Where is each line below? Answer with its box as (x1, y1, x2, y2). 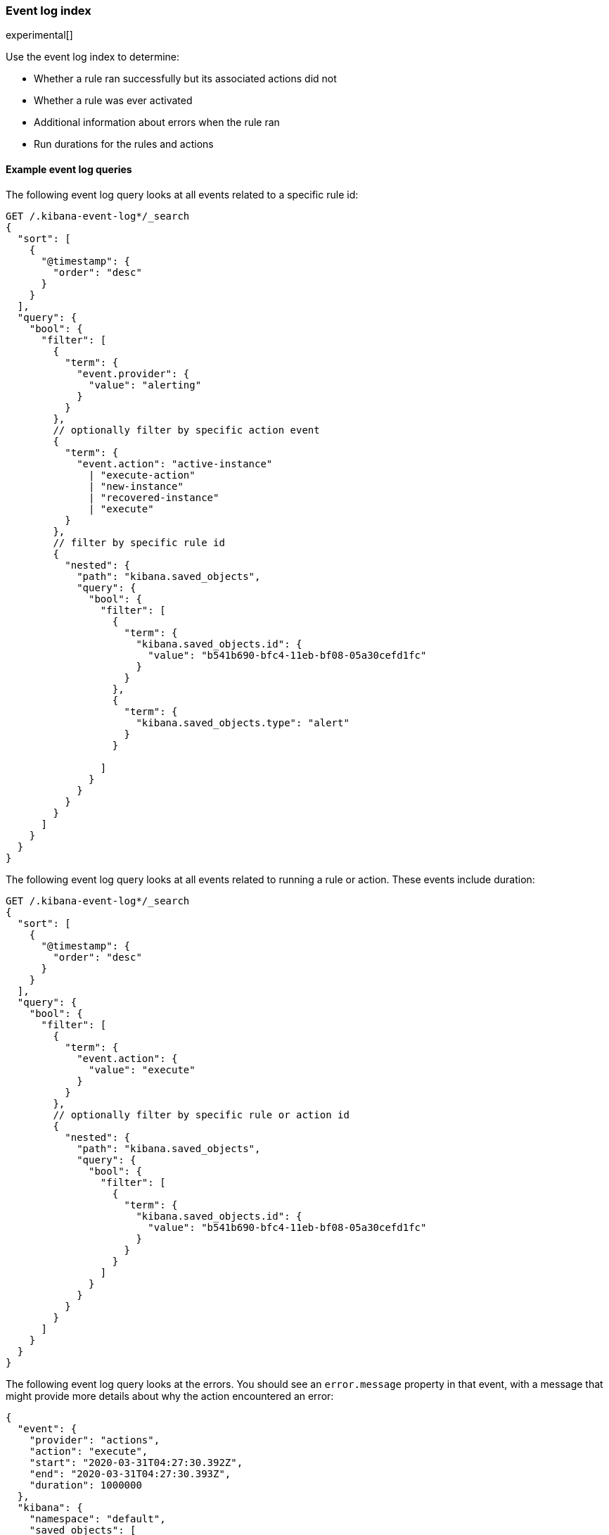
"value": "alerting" (89, 379, 202, 391)
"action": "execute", (29, 1445, 148, 1457)
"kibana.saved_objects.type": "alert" (136, 716, 350, 728)
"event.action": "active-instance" (77, 457, 273, 469)
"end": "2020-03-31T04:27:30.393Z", (29, 1467, 231, 1479)
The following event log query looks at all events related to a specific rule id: (6, 188, 359, 201)
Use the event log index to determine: (6, 51, 179, 63)
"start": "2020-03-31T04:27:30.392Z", (29, 1456, 243, 1468)
